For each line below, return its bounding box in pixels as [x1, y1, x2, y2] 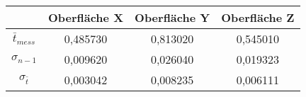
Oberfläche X [47, 9, 124, 25]
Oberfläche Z [221, 9, 295, 25]
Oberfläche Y [135, 9, 210, 25]
